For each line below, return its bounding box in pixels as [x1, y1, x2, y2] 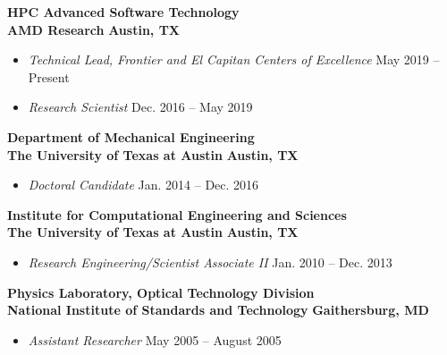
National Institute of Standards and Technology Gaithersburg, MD [7, 300, 429, 319]
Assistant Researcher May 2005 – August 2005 [28, 330, 282, 349]
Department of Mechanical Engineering [7, 127, 255, 146]
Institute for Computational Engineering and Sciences [7, 205, 347, 224]
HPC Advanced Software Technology [7, 3, 240, 21]
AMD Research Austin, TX [7, 20, 181, 38]
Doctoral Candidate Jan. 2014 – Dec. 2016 [28, 175, 259, 194]
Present [28, 67, 70, 86]
